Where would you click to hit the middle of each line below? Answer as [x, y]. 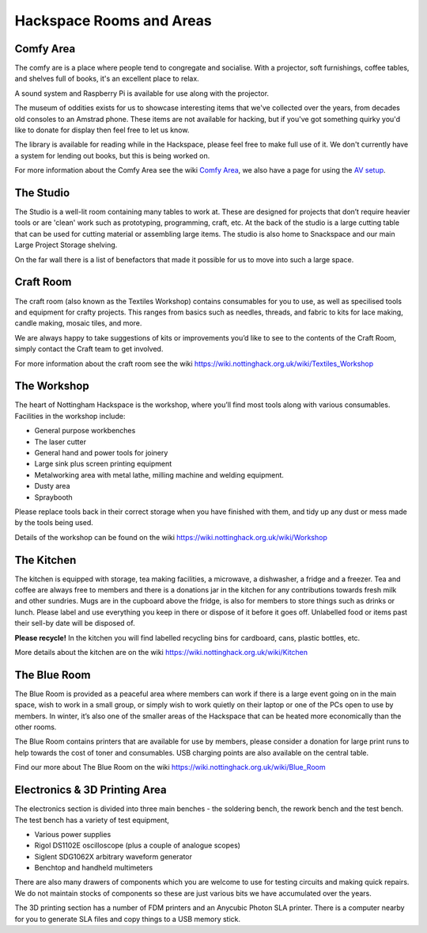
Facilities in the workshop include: [70, 416]
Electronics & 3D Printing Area [91, 790]
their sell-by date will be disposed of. [75, 623]
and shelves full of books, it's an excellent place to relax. [107, 78]
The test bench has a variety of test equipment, [92, 820]
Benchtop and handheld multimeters [94, 868]
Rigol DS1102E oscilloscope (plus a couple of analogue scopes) [138, 845]
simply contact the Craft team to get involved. [89, 349]
